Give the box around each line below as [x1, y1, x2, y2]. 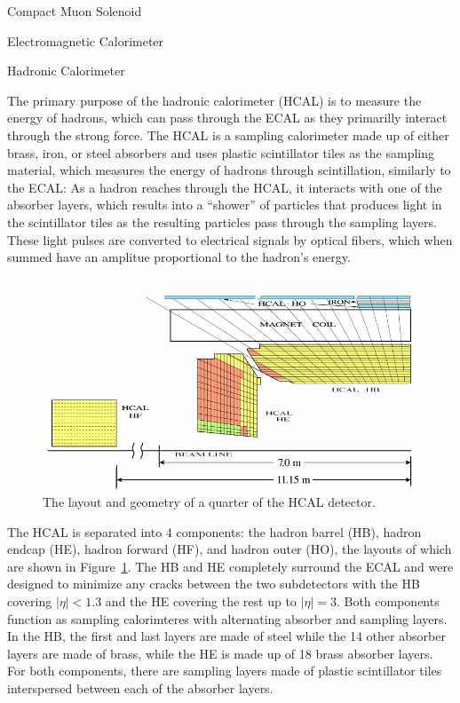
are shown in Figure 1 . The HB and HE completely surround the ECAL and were [7, 557, 454, 575]
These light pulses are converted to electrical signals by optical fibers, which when [7, 230, 453, 249]
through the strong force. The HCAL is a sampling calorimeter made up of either [7, 125, 449, 144]
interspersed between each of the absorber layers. [7, 678, 274, 697]
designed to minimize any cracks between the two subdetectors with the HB [7, 574, 420, 593]
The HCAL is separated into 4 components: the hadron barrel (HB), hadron [7, 522, 422, 541]
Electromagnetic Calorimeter [7, 31, 164, 50]
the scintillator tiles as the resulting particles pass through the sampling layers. [7, 212, 437, 231]
